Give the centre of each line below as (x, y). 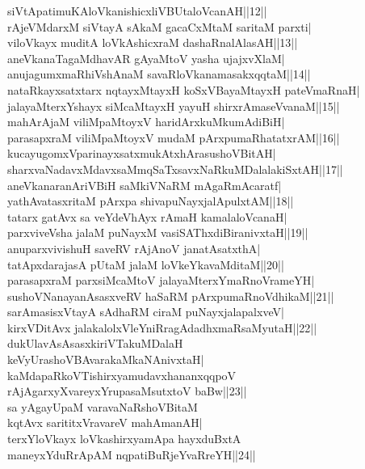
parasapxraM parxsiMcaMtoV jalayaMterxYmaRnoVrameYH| (161, 280)
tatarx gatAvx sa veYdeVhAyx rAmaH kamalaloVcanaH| (147, 216)
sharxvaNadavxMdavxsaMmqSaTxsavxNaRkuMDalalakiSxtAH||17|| (175, 169)
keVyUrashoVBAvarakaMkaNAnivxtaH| (106, 359)
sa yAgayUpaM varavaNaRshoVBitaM (103, 406)
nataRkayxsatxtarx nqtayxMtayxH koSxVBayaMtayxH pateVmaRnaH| (184, 89)
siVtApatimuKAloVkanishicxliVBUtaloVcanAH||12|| (137, 11)
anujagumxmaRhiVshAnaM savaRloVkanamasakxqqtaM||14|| (159, 74)
